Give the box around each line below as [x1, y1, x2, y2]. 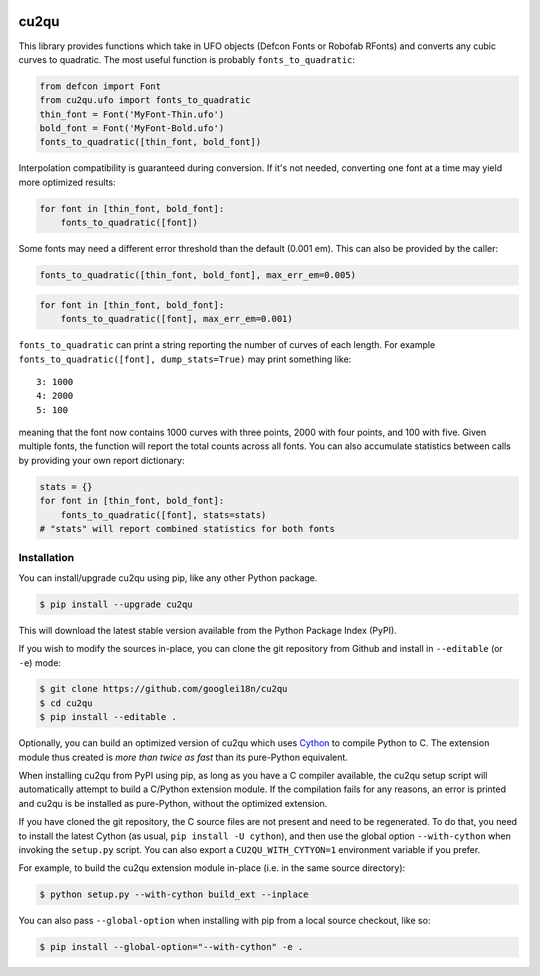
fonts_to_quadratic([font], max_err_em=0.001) [60, 313, 294, 325]
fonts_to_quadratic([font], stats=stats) [60, 509, 267, 520]
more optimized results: [18, 176, 116, 188]
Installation [18, 551, 75, 565]
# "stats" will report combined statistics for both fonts [39, 523, 335, 535]
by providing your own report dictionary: [18, 454, 185, 466]
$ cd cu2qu [39, 697, 93, 709]
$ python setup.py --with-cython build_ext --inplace [39, 889, 309, 900]
